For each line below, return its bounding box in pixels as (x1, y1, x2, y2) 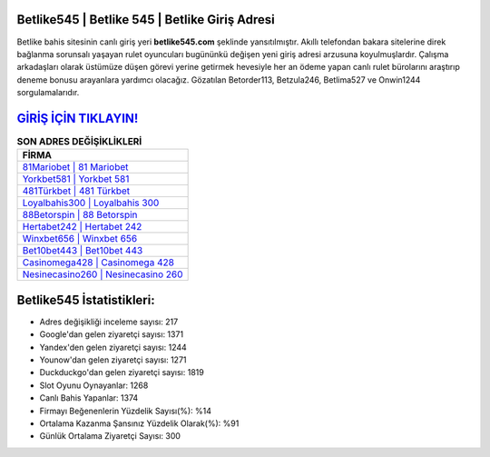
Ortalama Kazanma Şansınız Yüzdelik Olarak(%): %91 (39, 418, 240, 429)
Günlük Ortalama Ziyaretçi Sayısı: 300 (39, 431, 181, 442)
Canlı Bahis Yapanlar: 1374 (39, 392, 139, 403)
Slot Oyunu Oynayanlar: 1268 (39, 380, 149, 391)
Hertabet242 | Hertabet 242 (22, 221, 142, 233)
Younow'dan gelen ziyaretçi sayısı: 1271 (39, 354, 187, 365)
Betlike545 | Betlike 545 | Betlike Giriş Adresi (16, 12, 276, 27)
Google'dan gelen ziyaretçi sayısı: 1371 (39, 329, 184, 340)
